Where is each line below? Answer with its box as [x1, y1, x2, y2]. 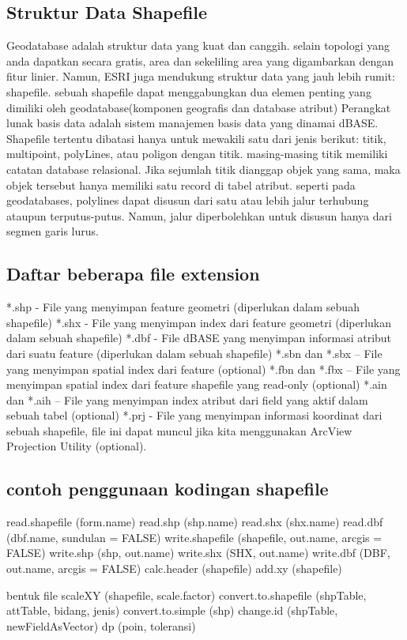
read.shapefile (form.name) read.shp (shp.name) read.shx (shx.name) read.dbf [6, 514, 383, 530]
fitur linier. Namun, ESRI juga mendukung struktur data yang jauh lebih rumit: [6, 68, 395, 85]
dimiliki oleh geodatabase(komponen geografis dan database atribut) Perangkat [6, 99, 391, 115]
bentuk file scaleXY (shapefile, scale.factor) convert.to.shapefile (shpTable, [6, 586, 367, 603]
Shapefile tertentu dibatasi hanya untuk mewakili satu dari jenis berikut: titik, [6, 130, 386, 146]
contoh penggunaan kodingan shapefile [6, 476, 329, 501]
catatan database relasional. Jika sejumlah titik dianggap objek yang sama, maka [6, 160, 401, 177]
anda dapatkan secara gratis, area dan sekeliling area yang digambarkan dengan [6, 52, 394, 69]
